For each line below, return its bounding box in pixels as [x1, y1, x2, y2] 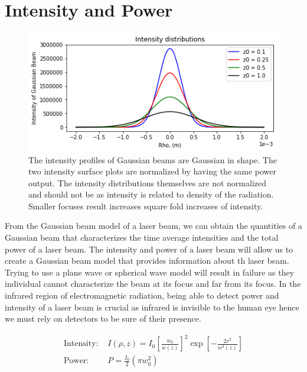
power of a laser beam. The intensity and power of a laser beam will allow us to [5, 242, 293, 255]
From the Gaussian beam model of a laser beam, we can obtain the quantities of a [5, 219, 302, 232]
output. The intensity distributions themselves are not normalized [28, 176, 267, 189]
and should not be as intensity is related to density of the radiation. [28, 188, 274, 200]
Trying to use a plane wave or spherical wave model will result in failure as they [5, 266, 295, 278]
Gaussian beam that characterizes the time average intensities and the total [5, 231, 279, 244]
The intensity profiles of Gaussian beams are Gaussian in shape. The [28, 153, 277, 166]
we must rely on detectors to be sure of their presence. [5, 312, 201, 325]
